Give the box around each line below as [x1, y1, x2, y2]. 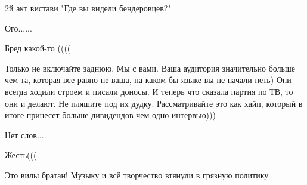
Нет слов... [5, 128, 44, 141]
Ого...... [5, 21, 32, 34]
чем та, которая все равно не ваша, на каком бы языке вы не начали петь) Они [5, 73, 292, 86]
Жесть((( [5, 149, 37, 161]
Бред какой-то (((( [5, 42, 71, 54]
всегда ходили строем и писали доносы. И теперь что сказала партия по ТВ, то [5, 85, 293, 97]
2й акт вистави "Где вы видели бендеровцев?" [5, 2, 171, 14]
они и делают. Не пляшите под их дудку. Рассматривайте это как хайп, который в [5, 97, 303, 109]
